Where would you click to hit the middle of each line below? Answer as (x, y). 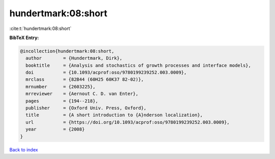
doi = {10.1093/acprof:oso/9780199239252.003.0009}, (106, 73)
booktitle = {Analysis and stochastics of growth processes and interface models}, (139, 65)
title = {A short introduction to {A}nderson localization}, (114, 115)
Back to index (24, 149)
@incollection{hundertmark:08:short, (67, 51)
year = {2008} (55, 129)
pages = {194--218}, (62, 101)
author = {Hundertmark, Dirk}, (74, 58)
